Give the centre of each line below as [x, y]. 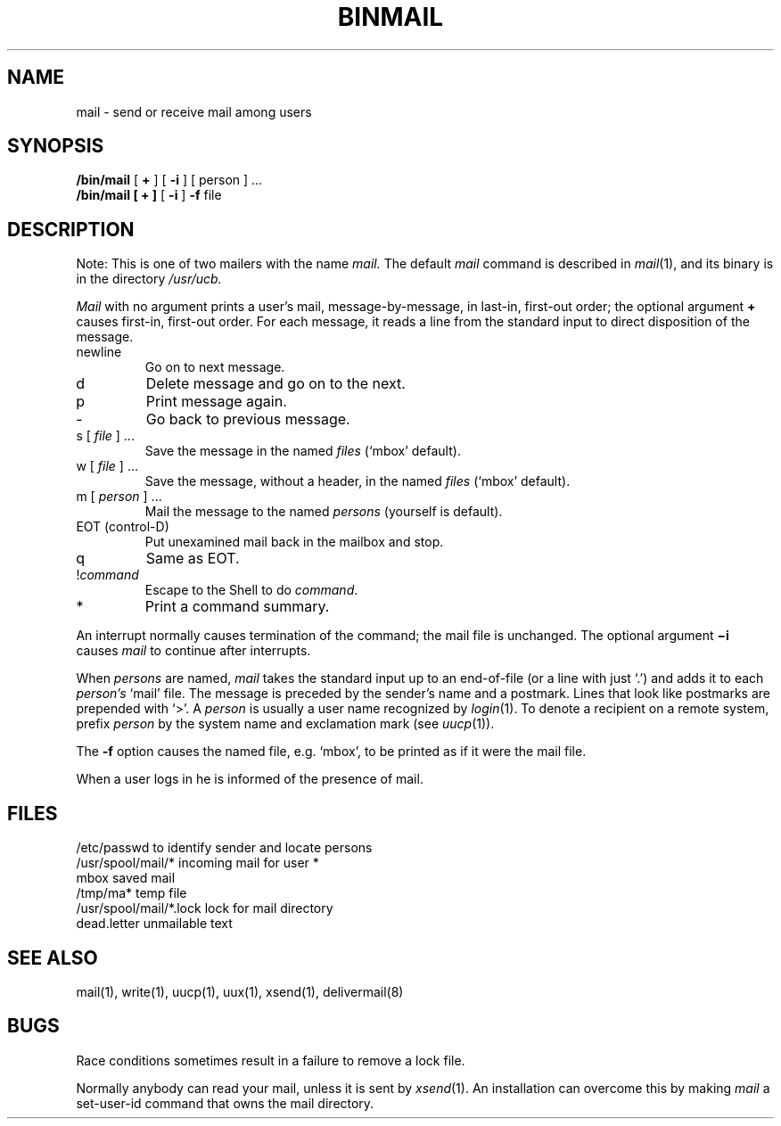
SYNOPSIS [56, 146]
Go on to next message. [215, 367]
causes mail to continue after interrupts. [193, 651]
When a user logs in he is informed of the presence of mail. [250, 779]
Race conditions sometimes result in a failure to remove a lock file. [271, 1060]
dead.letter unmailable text [154, 924]
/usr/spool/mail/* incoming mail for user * [197, 863]
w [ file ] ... [107, 466]
